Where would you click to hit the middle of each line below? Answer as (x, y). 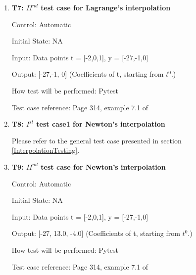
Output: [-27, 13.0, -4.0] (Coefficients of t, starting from (96, 233)
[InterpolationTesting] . (46, 150)
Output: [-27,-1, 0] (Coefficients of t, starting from (88, 74)
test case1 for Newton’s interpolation (101, 124)
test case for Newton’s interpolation (103, 166)
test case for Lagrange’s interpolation (106, 7)
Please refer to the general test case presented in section (97, 140)
